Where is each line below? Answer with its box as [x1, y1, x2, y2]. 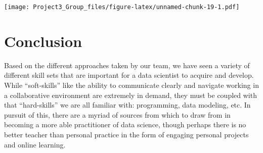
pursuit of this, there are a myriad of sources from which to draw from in [4, 109, 231, 120]
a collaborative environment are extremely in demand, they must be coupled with [4, 89, 257, 100]
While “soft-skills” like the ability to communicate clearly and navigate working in [4, 79, 259, 90]
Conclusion [4, 30, 82, 51]
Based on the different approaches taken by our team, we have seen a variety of [4, 60, 250, 70]
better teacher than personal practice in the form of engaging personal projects [4, 129, 249, 139]
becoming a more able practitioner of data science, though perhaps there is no [4, 119, 246, 130]
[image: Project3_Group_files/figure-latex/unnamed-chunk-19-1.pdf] [4, 4, 240, 11]
